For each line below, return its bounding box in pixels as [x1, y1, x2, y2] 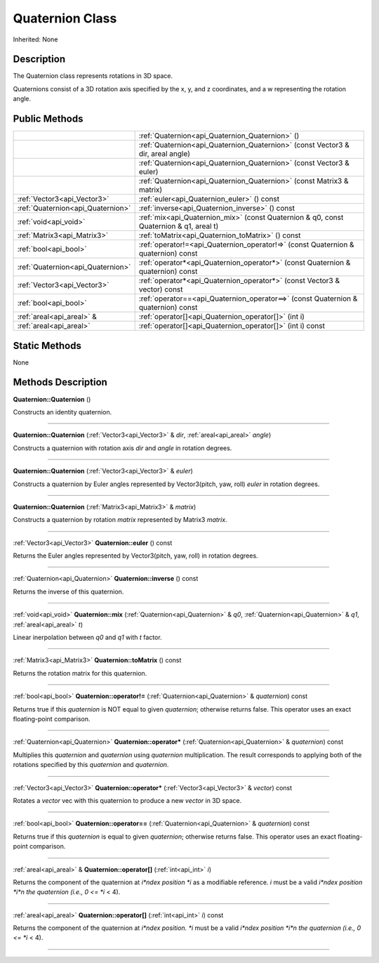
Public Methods [13, 113, 84, 125]
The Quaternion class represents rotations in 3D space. [13, 72, 173, 80]
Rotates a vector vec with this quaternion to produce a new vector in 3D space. [13, 796, 242, 804]
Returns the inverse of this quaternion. [13, 587, 124, 596]
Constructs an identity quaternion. [13, 407, 112, 416]
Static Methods [13, 339, 82, 351]
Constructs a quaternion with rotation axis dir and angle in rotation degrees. [13, 443, 232, 452]
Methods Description [13, 376, 108, 388]
